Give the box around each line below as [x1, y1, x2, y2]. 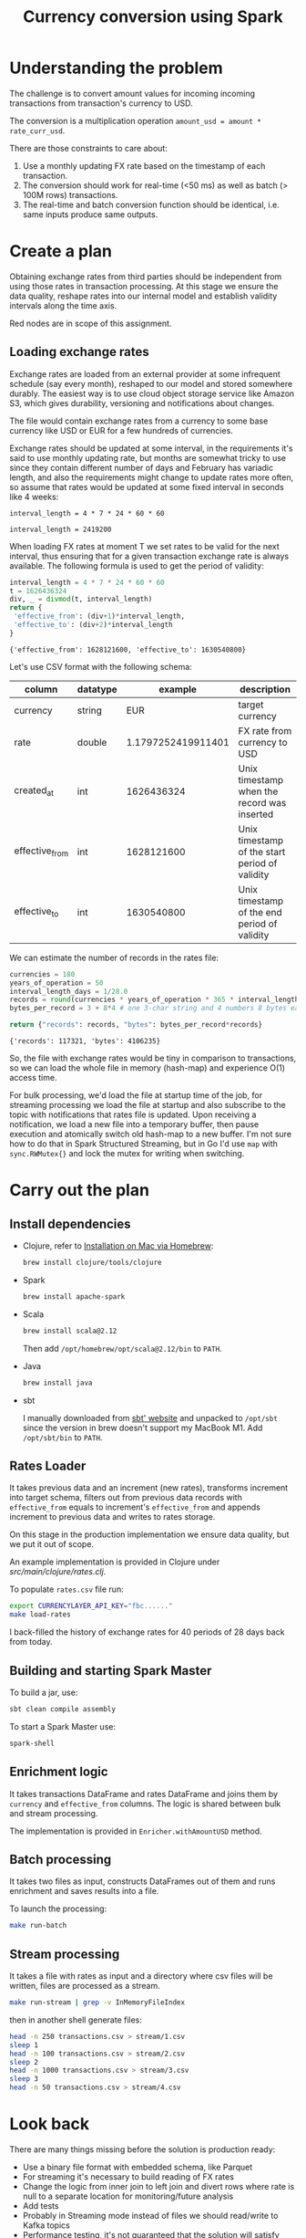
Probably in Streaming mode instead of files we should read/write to [22, 2210, 279, 2221]
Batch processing [9, 1851, 112, 1867]
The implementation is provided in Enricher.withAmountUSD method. [9, 1825, 262, 1836]
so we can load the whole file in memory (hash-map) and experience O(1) [9, 1062, 285, 1073]
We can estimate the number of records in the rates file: [9, 952, 219, 963]
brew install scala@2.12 [22, 1326, 117, 1335]
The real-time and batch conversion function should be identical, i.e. [22, 199, 280, 210]
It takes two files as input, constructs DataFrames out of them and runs [9, 1876, 276, 1887]
